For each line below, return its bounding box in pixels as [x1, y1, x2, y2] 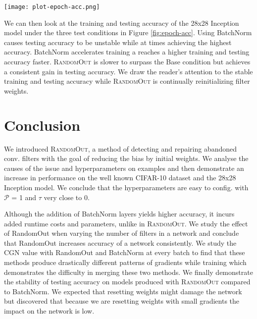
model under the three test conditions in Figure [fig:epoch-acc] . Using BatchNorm [4, 27, 252, 38]
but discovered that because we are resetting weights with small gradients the [4, 296, 240, 306]
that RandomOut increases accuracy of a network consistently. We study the [4, 237, 237, 248]
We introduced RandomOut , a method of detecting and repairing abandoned [4, 143, 237, 154]
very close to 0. [44, 192, 90, 202]
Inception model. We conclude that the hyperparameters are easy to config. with [4, 182, 249, 192]
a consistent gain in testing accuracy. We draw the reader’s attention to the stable [4, 66, 253, 76]
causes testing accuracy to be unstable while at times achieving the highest [4, 37, 232, 47]
